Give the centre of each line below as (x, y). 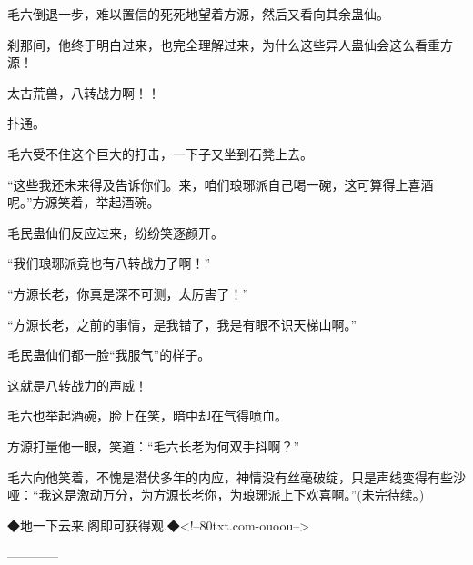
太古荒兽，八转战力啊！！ (84, 92)
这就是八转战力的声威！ (77, 385)
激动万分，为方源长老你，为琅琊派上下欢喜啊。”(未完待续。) (251, 495)
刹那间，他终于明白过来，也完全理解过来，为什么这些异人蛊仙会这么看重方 (230, 44)
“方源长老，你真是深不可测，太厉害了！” (128, 293)
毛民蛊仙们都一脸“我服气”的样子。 (109, 355)
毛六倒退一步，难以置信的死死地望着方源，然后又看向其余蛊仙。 (198, 14)
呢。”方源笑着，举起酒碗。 (84, 202)
